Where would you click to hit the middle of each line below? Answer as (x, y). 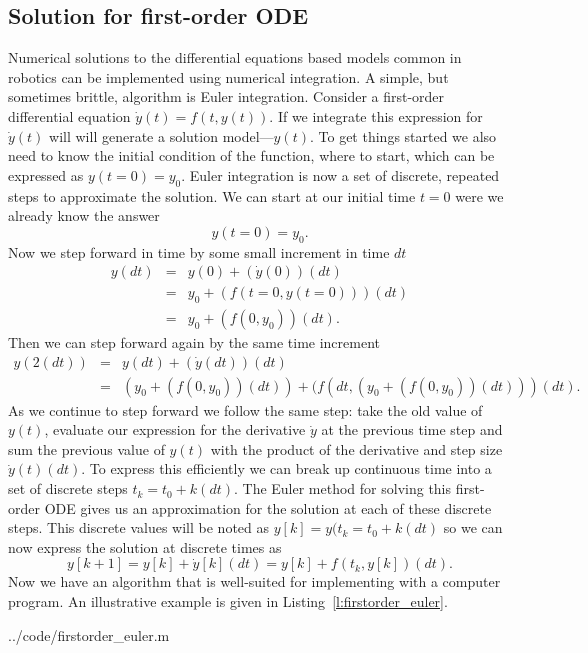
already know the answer (84, 215)
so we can (473, 527)
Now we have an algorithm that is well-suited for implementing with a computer (254, 581)
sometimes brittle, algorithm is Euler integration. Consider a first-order (226, 96)
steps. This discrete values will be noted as (139, 527)
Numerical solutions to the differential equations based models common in (235, 57)
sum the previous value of (86, 448)
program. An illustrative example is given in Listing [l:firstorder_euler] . (228, 601)
